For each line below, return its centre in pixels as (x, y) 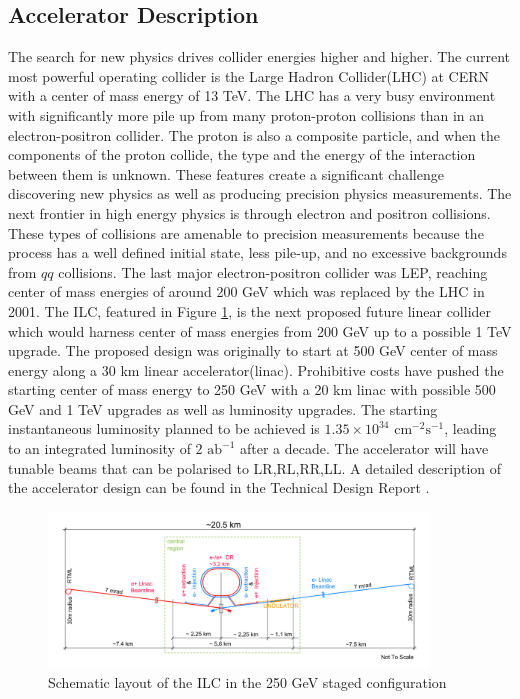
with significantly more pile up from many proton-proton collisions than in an (246, 114)
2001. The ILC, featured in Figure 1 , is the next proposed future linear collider (250, 310)
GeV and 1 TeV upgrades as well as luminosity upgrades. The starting (223, 408)
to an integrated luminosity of (99, 448)
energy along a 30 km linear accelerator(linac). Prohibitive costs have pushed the (256, 369)
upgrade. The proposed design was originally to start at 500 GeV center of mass (253, 350)
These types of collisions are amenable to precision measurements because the (246, 232)
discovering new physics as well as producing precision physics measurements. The (260, 193)
